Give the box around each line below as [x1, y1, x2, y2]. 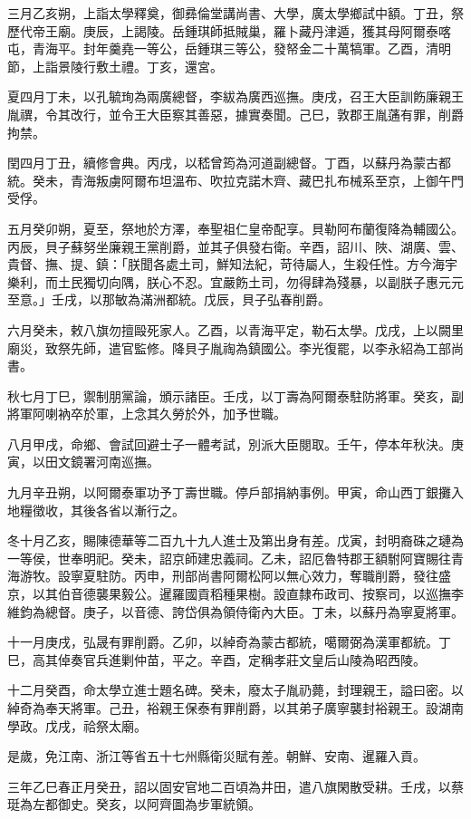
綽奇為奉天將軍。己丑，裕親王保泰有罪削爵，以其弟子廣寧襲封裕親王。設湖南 [7, 699, 464, 717]
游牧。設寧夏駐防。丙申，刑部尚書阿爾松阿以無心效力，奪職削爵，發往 [19, 566, 438, 585]
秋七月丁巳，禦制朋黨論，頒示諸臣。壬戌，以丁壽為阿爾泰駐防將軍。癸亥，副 [7, 386, 464, 405]
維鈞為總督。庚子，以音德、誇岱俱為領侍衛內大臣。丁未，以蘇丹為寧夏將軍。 [7, 602, 464, 621]
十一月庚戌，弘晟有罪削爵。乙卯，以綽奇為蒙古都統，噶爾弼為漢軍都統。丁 [7, 632, 451, 651]
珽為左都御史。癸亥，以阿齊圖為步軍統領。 [7, 795, 261, 814]
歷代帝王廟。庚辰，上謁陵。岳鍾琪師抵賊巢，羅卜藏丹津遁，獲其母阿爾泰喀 [7, 21, 451, 40]
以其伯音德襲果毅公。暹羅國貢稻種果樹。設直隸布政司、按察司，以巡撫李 [32, 584, 464, 603]
